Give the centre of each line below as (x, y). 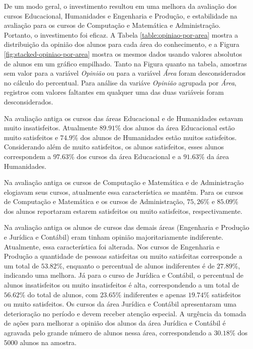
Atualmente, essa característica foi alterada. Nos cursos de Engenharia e (112, 246)
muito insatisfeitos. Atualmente (51, 128)
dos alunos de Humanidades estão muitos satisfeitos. (158, 137)
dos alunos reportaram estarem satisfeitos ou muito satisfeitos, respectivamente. (123, 211)
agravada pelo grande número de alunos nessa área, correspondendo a (108, 332)
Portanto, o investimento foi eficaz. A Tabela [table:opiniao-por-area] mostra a (121, 34)
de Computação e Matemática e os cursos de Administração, (95, 201)
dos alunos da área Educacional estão (179, 128)
